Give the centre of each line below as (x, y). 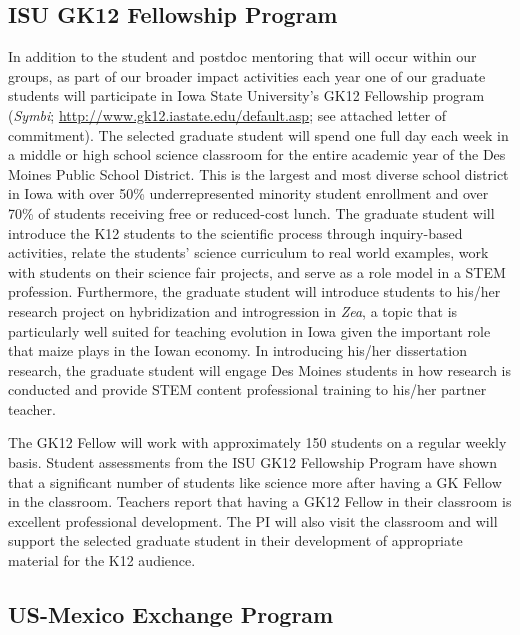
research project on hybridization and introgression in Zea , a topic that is (233, 310)
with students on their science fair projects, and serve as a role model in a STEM (257, 271)
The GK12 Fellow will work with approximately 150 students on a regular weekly (257, 442)
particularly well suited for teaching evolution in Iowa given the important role (249, 330)
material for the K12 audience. (102, 560)
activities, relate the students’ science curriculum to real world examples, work (248, 252)
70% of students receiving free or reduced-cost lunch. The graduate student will (251, 212)
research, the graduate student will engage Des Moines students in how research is (260, 369)
